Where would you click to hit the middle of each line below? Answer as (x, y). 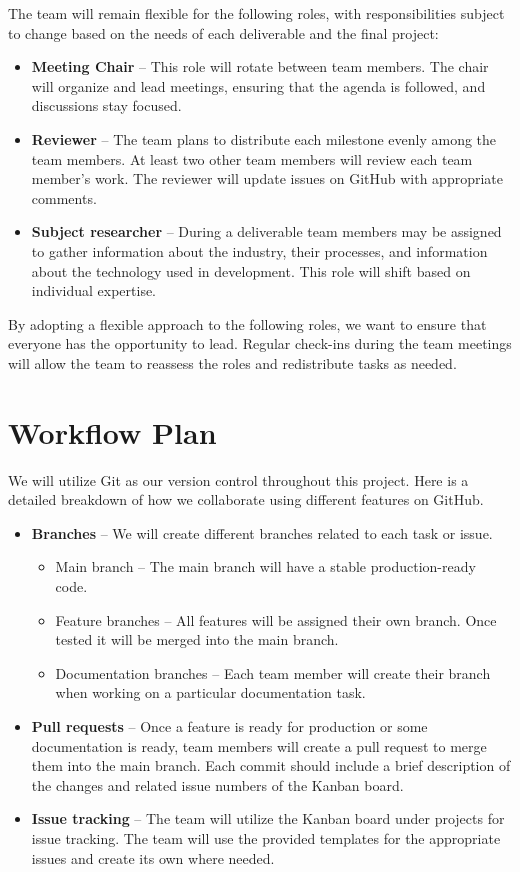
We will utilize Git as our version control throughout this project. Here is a (238, 479)
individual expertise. (94, 290)
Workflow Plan (112, 431)
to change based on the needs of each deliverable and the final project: (223, 32)
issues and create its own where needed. (153, 857)
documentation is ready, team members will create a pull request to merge (259, 745)
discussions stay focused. (106, 105)
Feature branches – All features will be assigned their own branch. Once (276, 619)
